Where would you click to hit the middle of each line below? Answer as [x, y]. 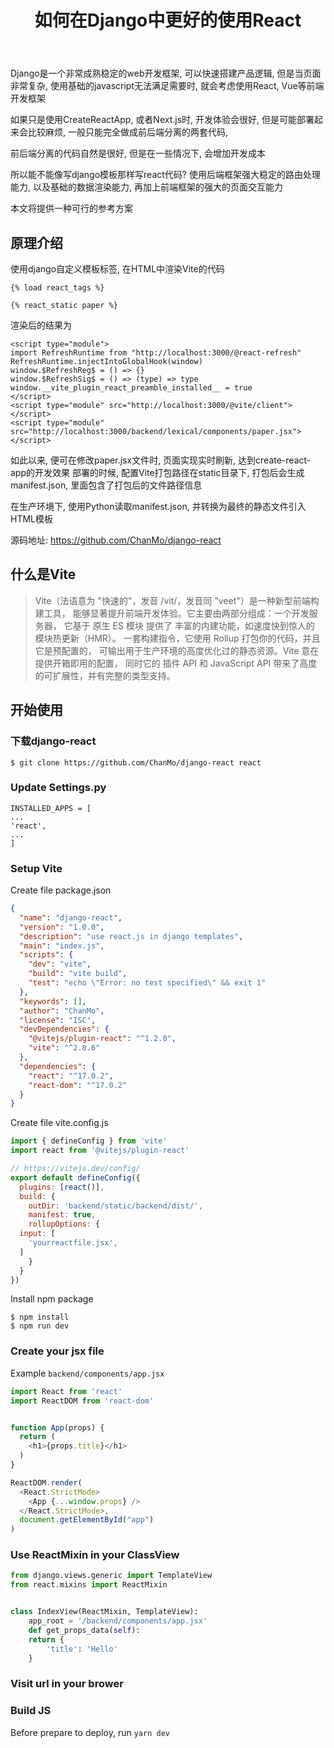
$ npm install [40, 1317]
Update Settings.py [58, 788]
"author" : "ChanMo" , [62, 1011]
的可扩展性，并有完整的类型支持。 [105, 675]
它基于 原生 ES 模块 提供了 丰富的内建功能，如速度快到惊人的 [189, 625]
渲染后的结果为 [41, 325]
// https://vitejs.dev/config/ [75, 1169]
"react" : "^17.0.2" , [71, 1076]
